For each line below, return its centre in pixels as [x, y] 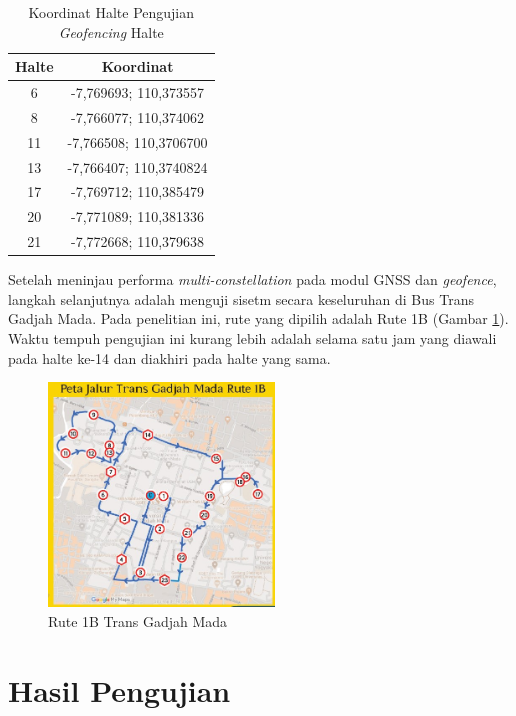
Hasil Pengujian [119, 689]
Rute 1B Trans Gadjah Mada [138, 620]
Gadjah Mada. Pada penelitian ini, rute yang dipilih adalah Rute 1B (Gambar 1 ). [258, 318]
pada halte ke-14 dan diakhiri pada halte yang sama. [169, 357]
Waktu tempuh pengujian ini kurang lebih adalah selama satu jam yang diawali [252, 337]
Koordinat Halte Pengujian [111, 12]
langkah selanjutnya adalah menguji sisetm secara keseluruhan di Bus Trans [241, 298]
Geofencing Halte [111, 31]
